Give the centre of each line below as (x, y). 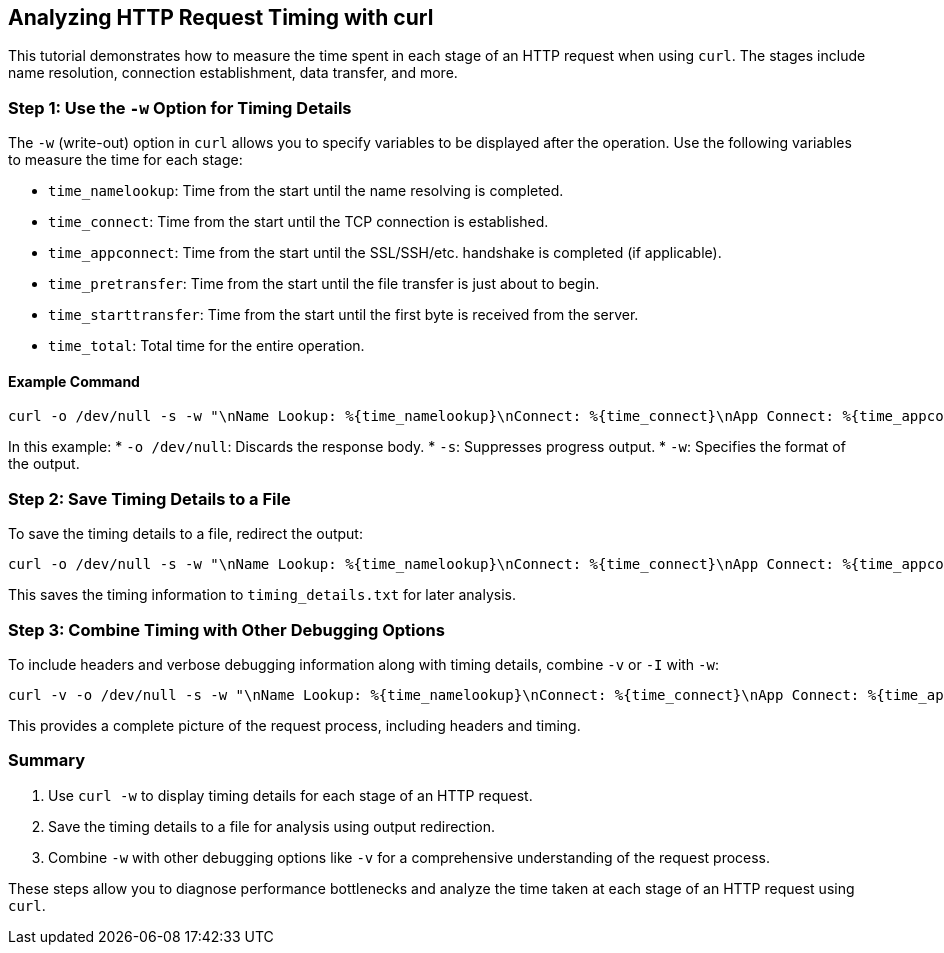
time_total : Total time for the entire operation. (206, 346)
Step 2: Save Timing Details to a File (149, 498)
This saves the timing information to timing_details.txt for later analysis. (262, 595)
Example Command (74, 381)
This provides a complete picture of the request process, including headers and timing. (294, 725)
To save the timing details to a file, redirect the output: (185, 534)
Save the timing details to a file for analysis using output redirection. (272, 826)
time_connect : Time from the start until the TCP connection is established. (298, 222)
